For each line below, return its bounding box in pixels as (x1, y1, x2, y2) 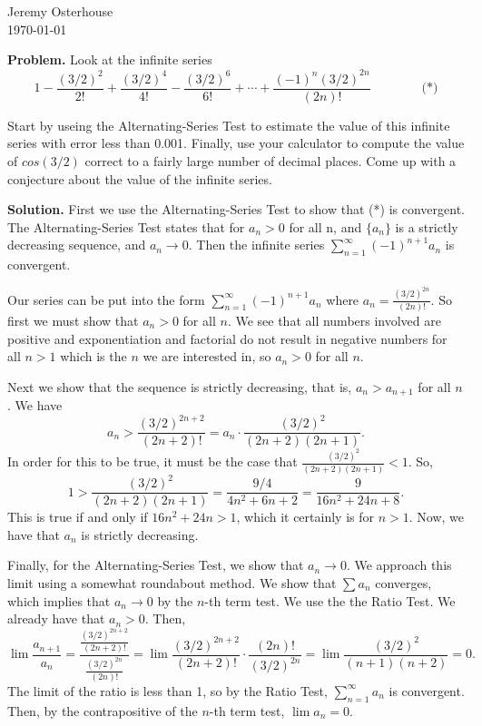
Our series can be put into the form (7, 289, 205, 309)
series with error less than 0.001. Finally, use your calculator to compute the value (7, 133, 465, 152)
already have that (7, 609, 105, 628)
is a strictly (395, 217, 458, 236)
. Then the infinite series (188, 235, 325, 254)
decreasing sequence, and (7, 235, 146, 254)
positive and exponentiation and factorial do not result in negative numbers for (7, 329, 448, 348)
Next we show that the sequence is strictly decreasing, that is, (7, 377, 352, 396)
